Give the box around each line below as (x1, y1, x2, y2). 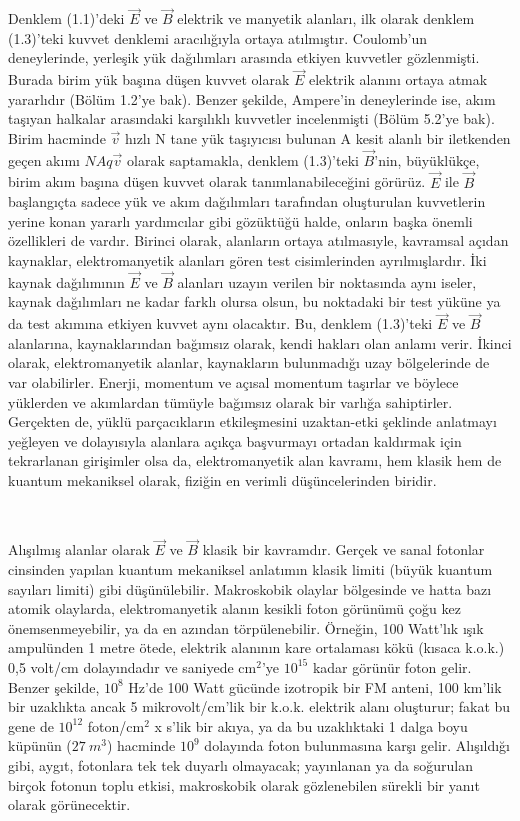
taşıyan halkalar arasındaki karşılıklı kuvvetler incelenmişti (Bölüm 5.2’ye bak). (8, 108, 495, 129)
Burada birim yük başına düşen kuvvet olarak (8, 69, 290, 90)
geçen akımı (8, 149, 80, 170)
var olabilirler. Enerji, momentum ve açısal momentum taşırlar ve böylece (8, 372, 459, 392)
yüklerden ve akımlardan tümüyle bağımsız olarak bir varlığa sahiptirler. (8, 391, 453, 412)
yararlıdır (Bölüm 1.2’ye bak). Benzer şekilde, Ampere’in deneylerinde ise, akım (8, 88, 496, 109)
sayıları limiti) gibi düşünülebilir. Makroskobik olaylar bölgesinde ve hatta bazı (8, 578, 492, 599)
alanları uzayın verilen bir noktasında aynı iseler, (177, 271, 477, 292)
